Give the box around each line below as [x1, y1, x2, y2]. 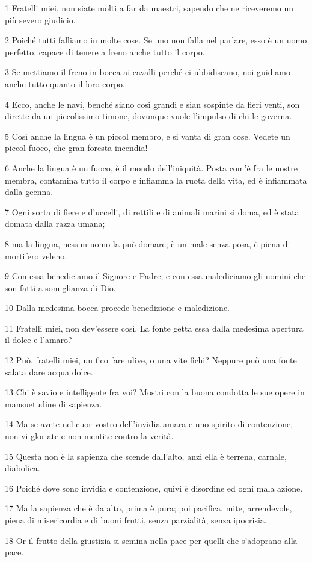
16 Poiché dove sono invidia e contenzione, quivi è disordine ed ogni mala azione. [5, 481, 303, 494]
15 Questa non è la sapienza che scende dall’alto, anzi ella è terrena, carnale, [5, 449, 287, 462]
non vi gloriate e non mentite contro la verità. [5, 430, 174, 442]
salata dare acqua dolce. [5, 365, 93, 378]
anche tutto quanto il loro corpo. [5, 77, 125, 90]
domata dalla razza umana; [5, 217, 105, 230]
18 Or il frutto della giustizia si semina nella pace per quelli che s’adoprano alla [5, 534, 298, 546]
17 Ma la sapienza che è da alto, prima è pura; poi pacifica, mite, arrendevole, [5, 502, 292, 514]
